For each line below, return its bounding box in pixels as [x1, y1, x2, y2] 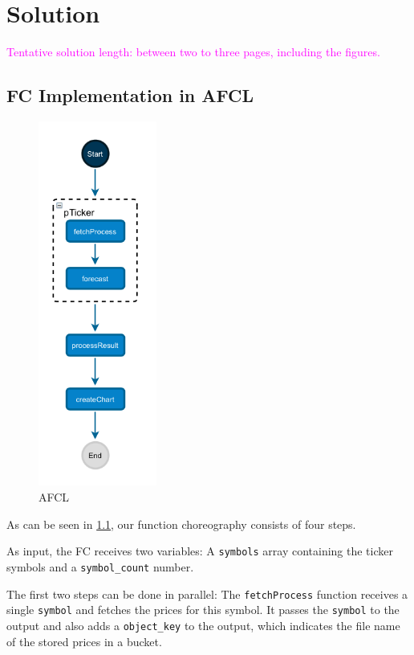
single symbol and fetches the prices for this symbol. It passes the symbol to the [6, 601, 400, 618]
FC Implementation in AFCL [6, 83, 254, 108]
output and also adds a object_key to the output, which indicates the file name [6, 616, 400, 633]
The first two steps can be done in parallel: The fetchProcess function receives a [6, 585, 408, 602]
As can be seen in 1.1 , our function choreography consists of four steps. [6, 515, 356, 532]
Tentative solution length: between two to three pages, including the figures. [6, 43, 380, 60]
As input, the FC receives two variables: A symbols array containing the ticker [6, 542, 393, 559]
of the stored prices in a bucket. [6, 632, 162, 649]
